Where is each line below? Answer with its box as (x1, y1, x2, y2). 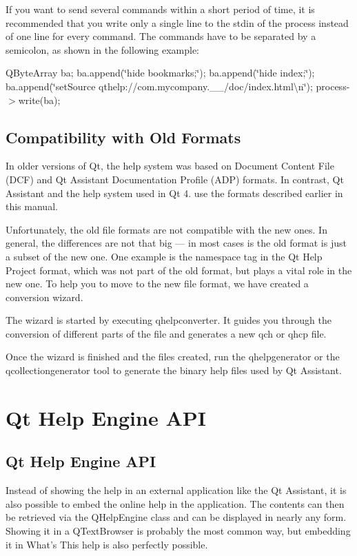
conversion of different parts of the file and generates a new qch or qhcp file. (6, 326, 327, 340)
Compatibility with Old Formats (6, 126, 241, 147)
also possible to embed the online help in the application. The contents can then (6, 496, 345, 511)
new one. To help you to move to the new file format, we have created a (6, 276, 309, 291)
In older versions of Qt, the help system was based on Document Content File (6, 158, 334, 173)
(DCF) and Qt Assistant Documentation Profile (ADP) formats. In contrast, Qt (6, 172, 344, 186)
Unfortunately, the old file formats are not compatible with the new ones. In (6, 222, 327, 236)
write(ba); (18, 92, 61, 107)
